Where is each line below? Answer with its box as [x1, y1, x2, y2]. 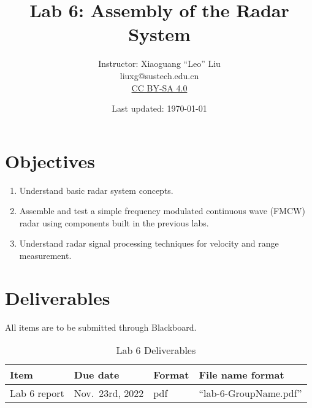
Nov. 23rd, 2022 [74, 386, 144, 401]
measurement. [19, 249, 72, 261]
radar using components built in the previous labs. [19, 216, 209, 229]
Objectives [5, 148, 95, 173]
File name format [199, 368, 284, 382]
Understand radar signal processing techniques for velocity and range [19, 237, 279, 250]
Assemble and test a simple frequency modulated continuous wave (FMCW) [19, 204, 305, 217]
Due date [74, 368, 120, 382]
